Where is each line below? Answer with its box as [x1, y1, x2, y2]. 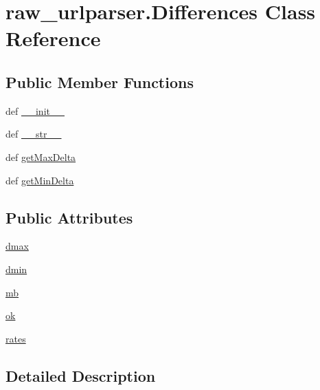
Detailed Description [5, 365, 156, 386]
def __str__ [5, 127, 62, 141]
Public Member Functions [5, 71, 194, 92]
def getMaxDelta [5, 149, 76, 164]
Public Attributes [5, 206, 133, 228]
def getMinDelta [5, 173, 74, 187]
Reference [5, 24, 101, 52]
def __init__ [5, 103, 65, 118]
